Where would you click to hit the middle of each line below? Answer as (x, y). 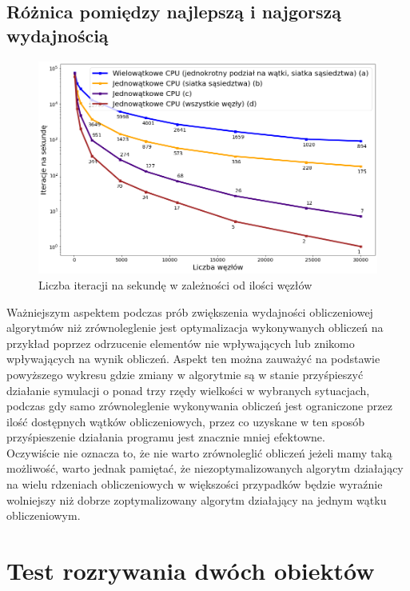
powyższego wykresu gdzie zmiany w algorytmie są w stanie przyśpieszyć (185, 374)
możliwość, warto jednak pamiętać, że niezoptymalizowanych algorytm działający (205, 468)
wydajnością (58, 35)
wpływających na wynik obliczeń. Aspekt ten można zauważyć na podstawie (193, 359)
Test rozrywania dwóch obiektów (191, 571)
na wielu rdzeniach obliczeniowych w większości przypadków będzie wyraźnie (195, 484)
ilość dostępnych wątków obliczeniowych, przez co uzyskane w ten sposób (185, 421)
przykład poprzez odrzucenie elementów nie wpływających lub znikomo (181, 343)
